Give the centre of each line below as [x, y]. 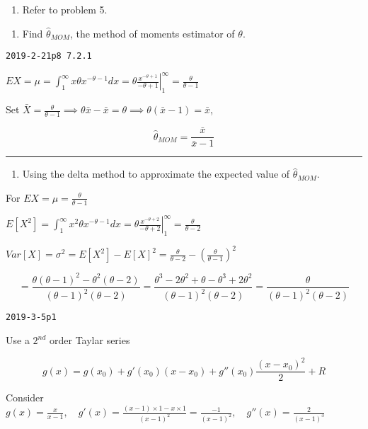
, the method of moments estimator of [152, 33]
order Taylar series [90, 340]
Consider [25, 397]
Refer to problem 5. [65, 9]
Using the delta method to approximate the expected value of [156, 174]
